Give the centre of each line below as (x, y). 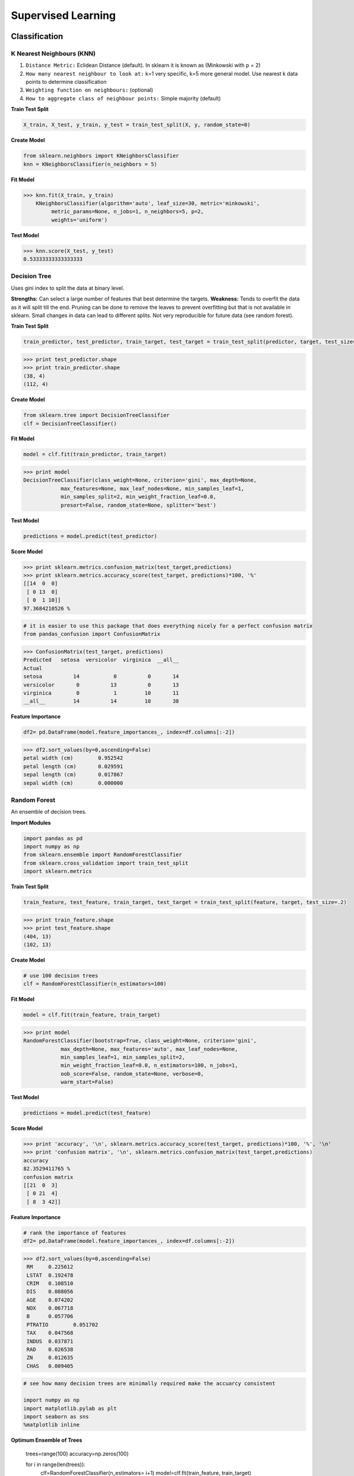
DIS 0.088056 (50, 1292)
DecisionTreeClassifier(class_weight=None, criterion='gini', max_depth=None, (140, 480)
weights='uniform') (79, 220)
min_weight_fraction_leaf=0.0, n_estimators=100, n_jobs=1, (149, 1065)
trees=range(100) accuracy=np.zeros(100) (77, 1454)
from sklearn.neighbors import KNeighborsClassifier (101, 156)
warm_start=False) (87, 1082)
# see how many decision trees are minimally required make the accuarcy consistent (149, 1384)
